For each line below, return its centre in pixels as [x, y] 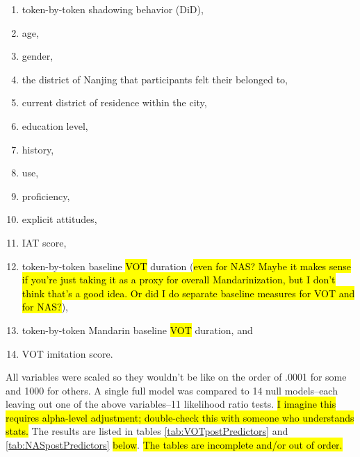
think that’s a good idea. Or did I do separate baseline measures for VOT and [188, 293]
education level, [55, 125]
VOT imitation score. [67, 353]
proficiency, [46, 196]
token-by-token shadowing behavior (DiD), [113, 9]
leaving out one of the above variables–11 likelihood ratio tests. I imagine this [171, 404]
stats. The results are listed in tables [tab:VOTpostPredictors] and [147, 431]
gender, [38, 56]
